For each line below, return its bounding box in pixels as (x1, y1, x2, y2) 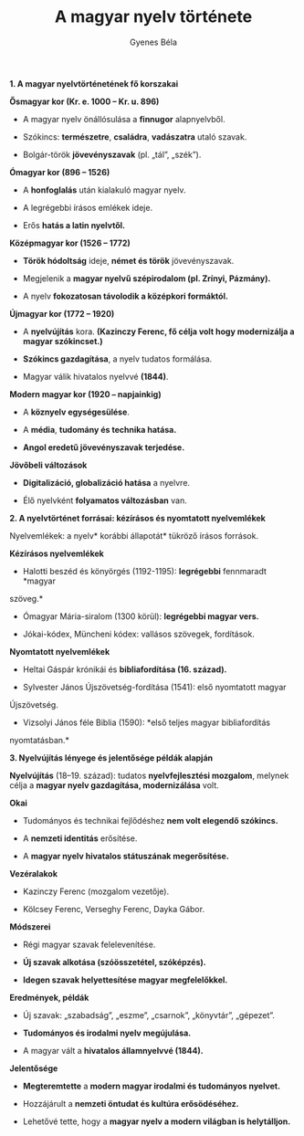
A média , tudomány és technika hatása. (22, 424, 177, 435)
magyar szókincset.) (22, 335, 103, 346)
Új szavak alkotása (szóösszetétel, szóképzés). (22, 956, 207, 967)
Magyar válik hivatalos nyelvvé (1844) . (22, 371, 169, 382)
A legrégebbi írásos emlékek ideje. (22, 202, 153, 213)
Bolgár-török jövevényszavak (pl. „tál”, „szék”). (22, 149, 202, 160)
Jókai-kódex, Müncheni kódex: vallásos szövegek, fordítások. (22, 628, 256, 639)
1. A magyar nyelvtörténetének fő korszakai (9, 78, 179, 89)
